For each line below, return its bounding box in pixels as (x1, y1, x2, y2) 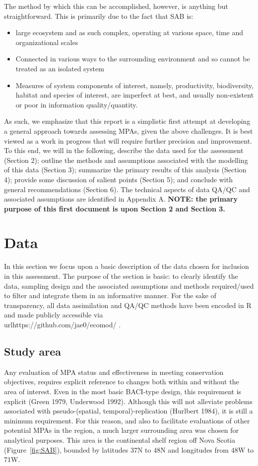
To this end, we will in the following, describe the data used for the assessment (4, 145, 244, 155)
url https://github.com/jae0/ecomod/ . (4, 319, 121, 329)
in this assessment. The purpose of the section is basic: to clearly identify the (4, 271, 238, 281)
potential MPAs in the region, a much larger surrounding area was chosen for (4, 425, 239, 435)
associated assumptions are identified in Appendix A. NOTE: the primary (4, 194, 238, 204)
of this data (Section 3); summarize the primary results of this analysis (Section (4, 164, 247, 175)
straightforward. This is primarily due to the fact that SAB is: (4, 10, 193, 21)
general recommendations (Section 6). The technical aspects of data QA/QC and (4, 184, 250, 194)
